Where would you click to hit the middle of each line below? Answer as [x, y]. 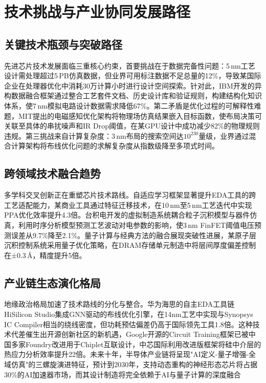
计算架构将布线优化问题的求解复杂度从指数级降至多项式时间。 [115, 146]
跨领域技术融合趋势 [52, 173]
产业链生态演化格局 [52, 282]
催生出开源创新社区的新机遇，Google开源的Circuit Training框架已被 [137, 334]
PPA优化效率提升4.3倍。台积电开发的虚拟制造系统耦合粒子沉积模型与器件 [127, 215]
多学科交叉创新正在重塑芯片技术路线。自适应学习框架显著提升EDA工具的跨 [130, 195]
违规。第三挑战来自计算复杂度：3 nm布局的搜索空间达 [94, 135]
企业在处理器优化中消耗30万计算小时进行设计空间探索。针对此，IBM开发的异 [133, 85]
